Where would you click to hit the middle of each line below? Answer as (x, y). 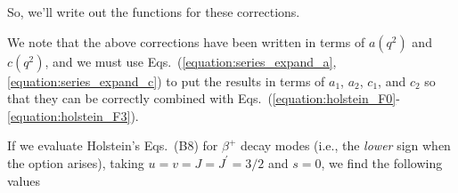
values (24, 180)
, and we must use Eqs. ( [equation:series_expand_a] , (191, 61)
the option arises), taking (76, 162)
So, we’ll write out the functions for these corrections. (154, 12)
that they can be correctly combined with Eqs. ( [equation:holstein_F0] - (204, 98)
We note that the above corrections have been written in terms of (186, 41)
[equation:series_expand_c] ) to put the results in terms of (166, 80)
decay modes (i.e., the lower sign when (345, 145)
